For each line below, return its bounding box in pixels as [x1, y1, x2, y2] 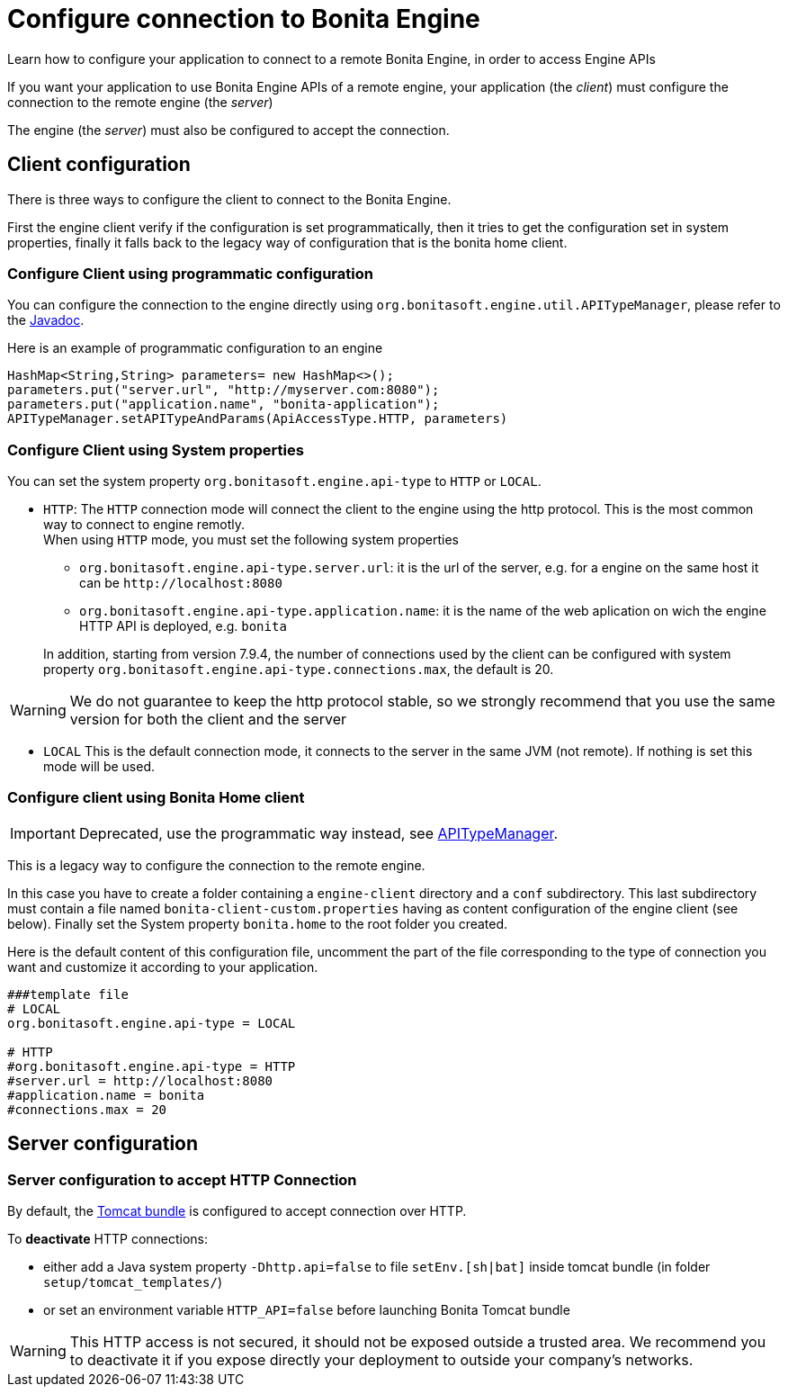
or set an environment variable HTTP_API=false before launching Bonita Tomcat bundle [43, 1302, 570, 1318]
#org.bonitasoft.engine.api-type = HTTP [7, 1058, 296, 1074]
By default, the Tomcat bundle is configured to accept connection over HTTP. [7, 1203, 467, 1219]
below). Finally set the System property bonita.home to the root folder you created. [7, 915, 508, 931]
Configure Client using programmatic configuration [7, 264, 373, 283]
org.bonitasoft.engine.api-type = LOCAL [7, 1015, 296, 1030]
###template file [7, 986, 129, 1002]
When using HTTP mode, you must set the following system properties [43, 532, 459, 548]
